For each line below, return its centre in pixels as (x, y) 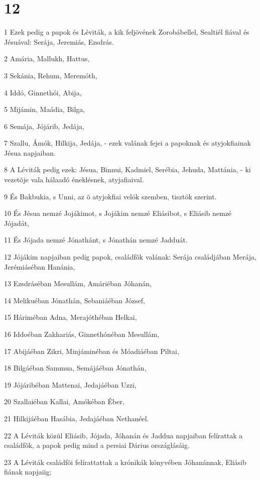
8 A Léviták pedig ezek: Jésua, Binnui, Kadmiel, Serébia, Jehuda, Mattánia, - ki (127, 169)
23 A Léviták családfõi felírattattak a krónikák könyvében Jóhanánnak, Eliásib (125, 462)
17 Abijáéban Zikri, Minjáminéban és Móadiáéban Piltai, (92, 351)
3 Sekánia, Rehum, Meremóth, (51, 75)
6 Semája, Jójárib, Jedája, (44, 126)
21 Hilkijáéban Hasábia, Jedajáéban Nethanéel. (77, 418)
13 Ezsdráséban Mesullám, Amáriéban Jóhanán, (78, 283)
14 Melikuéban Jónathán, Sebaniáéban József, (75, 300)
